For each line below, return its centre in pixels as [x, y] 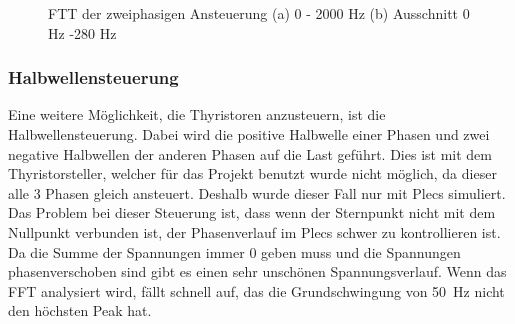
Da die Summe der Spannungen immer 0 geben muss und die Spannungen [234, 251]
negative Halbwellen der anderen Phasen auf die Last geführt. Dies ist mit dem [250, 153]
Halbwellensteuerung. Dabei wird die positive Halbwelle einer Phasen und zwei [249, 134]
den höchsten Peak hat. [80, 310]
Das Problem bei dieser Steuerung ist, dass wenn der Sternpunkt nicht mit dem [252, 212]
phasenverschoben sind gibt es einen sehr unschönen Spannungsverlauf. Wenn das [257, 271]
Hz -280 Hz [82, 32]
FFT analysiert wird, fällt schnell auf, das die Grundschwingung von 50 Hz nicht [256, 290]
